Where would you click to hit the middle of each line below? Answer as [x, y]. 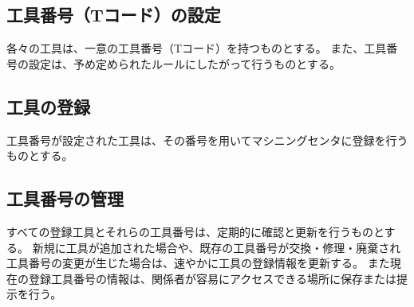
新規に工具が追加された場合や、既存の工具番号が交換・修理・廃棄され [217, 247]
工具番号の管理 [65, 198]
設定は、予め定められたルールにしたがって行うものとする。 [184, 63]
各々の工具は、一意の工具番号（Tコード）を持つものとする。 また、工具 [197, 48]
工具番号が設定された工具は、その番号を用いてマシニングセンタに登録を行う [207, 140]
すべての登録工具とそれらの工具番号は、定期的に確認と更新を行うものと [195, 231]
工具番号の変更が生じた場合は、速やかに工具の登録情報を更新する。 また [198, 263]
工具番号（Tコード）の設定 [114, 15]
